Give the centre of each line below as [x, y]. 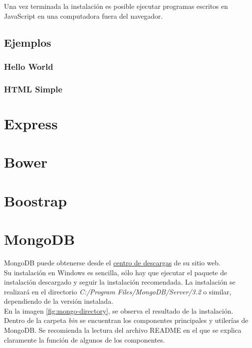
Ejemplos [28, 42]
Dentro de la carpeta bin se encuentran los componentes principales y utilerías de [126, 320]
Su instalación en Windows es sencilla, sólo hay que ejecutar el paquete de [116, 272]
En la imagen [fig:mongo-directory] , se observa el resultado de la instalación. [119, 310]
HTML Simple [33, 89]
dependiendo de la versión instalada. [59, 301]
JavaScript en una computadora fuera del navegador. [84, 15]
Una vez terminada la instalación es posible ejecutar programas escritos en [116, 6]
